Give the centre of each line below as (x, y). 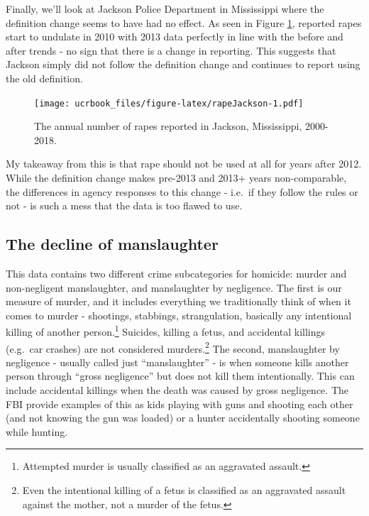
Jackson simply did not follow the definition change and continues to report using (183, 64)
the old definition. (44, 78)
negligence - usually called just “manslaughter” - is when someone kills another (177, 362)
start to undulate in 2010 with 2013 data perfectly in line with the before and (175, 37)
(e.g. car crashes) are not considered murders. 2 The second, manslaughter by (173, 347)
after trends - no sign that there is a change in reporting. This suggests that (171, 50)
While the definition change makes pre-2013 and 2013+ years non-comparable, (176, 177)
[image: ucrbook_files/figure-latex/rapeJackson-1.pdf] (169, 103)
